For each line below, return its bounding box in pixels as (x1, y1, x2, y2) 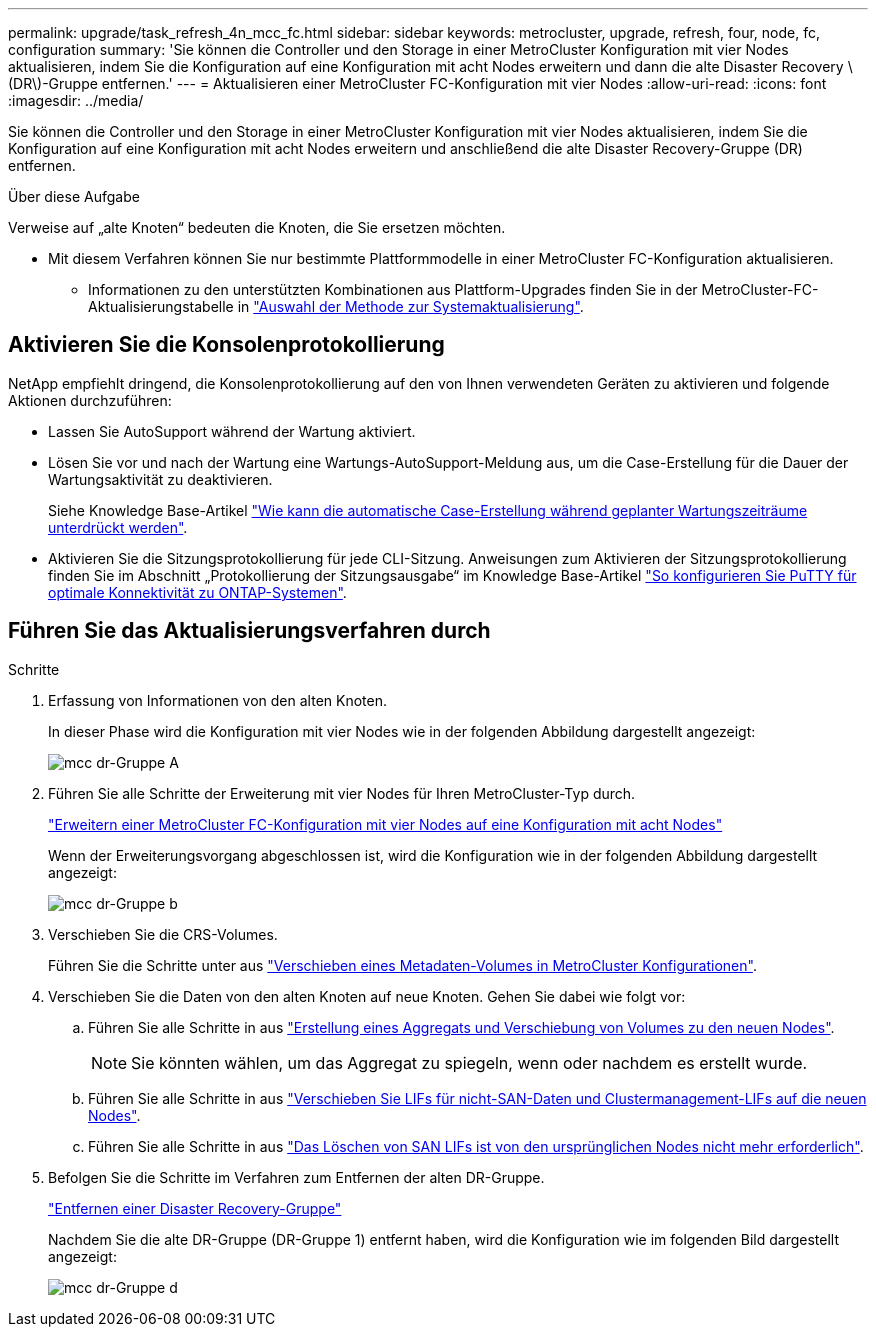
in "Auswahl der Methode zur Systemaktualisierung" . (237, 298, 584, 315)
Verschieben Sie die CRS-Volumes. (48, 925, 278, 943)
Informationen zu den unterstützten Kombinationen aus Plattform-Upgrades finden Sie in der (88, 281, 698, 298)
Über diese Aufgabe (8, 188, 140, 205)
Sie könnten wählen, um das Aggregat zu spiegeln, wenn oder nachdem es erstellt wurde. (131, 1052, 808, 1073)
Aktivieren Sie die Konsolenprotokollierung (8, 332, 445, 358)
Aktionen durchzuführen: (8, 391, 172, 409)
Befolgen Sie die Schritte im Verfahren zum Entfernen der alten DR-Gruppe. (48, 1168, 545, 1186)
